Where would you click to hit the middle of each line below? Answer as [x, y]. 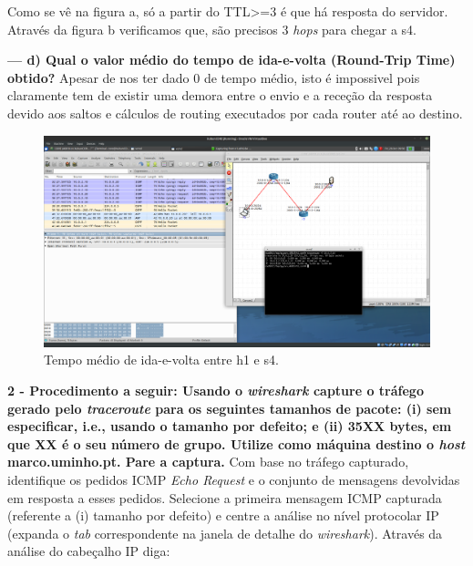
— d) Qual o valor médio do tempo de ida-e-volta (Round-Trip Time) [231, 60]
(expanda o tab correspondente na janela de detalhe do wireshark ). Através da [225, 533]
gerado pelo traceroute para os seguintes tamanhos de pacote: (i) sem [230, 408]
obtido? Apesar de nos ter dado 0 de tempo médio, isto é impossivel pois [214, 77]
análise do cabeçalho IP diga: [89, 551]
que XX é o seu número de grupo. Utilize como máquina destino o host [236, 443]
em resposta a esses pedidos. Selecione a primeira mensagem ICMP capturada [225, 497]
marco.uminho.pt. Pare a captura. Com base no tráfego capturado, [208, 462]
